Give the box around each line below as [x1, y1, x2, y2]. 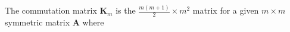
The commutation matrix [5, 4, 97, 17]
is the [116, 4, 136, 17]
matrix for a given [192, 4, 259, 17]
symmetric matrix [5, 16, 70, 28]
